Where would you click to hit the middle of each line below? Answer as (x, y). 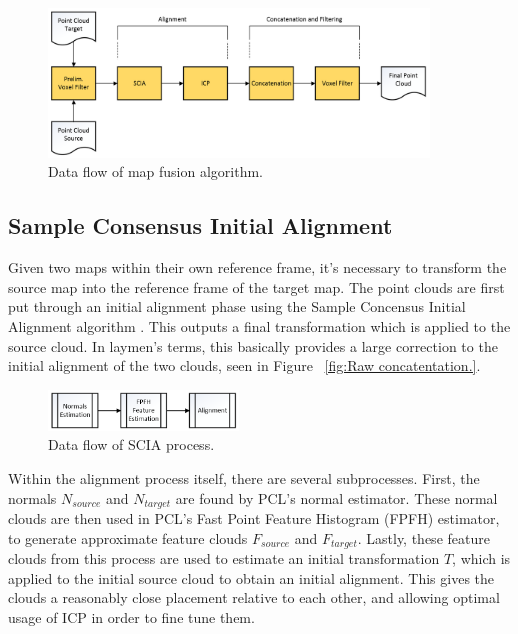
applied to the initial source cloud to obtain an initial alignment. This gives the (251, 577)
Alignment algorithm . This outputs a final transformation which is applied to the (259, 325)
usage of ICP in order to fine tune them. (131, 616)
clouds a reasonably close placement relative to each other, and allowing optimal (254, 597)
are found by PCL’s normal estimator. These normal (336, 497)
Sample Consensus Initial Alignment (200, 225)
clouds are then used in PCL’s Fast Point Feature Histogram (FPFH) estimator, (254, 518)
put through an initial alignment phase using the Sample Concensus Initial (237, 306)
